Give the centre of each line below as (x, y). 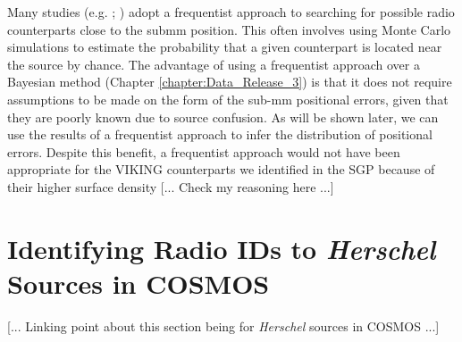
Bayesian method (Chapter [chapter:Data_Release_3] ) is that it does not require (230, 82)
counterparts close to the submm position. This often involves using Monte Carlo (229, 29)
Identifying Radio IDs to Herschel (222, 248)
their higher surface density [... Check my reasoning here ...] (171, 186)
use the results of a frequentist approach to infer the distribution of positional (220, 134)
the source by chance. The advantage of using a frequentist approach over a (214, 64)
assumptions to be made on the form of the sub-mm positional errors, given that (228, 99)
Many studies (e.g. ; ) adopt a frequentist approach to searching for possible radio (231, 12)
